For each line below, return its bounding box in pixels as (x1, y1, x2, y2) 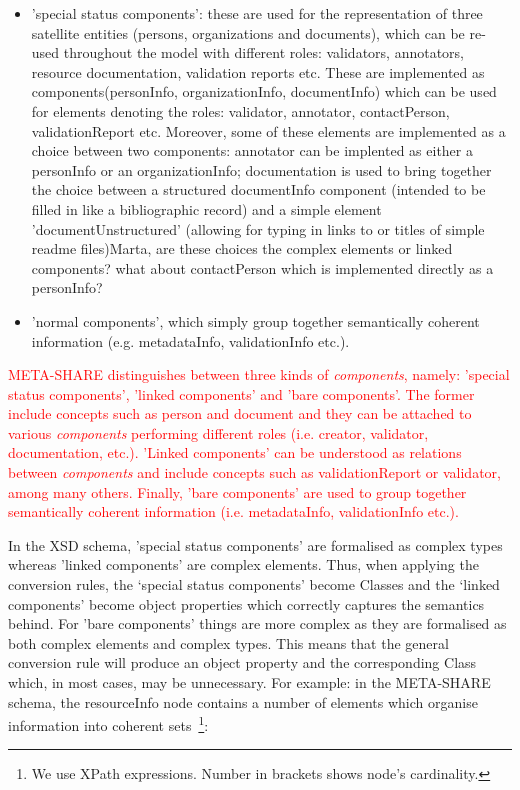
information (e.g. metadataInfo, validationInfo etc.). (31, 330, 350, 351)
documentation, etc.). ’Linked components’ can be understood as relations (8, 442, 462, 463)
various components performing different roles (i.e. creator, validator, (8, 422, 429, 443)
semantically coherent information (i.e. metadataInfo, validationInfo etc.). (8, 501, 459, 522)
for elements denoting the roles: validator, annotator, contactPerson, (31, 100, 450, 121)
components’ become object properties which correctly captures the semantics (8, 593, 485, 614)
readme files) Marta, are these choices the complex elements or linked (31, 238, 453, 259)
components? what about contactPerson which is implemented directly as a (31, 257, 494, 278)
